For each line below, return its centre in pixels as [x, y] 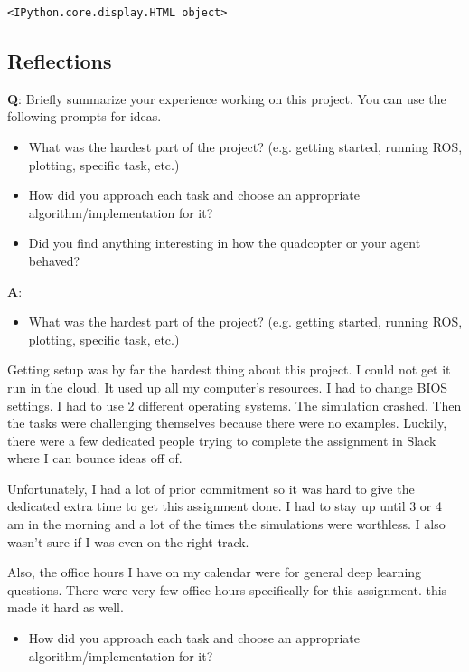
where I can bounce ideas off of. [95, 458]
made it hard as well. [66, 607]
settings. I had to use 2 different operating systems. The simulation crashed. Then [234, 405]
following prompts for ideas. [84, 116]
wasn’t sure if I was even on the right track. [128, 541]
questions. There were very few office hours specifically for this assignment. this [227, 589]
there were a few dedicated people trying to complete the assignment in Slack [222, 440]
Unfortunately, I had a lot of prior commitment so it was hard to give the [211, 488]
